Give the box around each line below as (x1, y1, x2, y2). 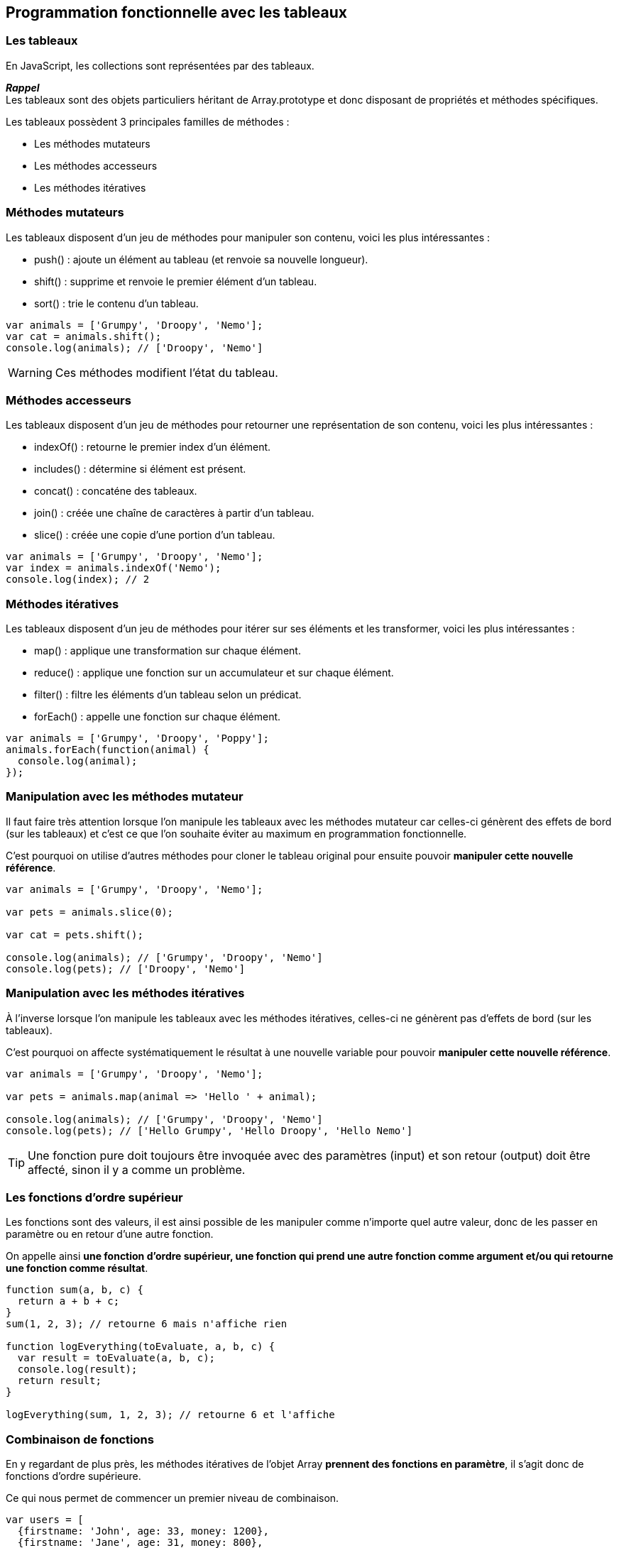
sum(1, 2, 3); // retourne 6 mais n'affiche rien (6, 1318, 287, 1330)
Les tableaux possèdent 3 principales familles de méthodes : (6, 115, 290, 128)
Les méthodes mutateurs (34, 137, 150, 150)
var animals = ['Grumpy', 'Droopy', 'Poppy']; (6, 732, 269, 745)
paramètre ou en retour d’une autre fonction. (6, 1228, 214, 1241)
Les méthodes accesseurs (34, 159, 158, 172)
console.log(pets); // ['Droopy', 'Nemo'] (6, 962, 246, 975)
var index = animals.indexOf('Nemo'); (6, 562, 221, 574)
